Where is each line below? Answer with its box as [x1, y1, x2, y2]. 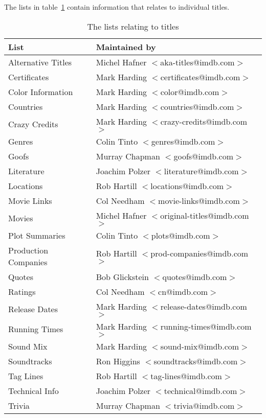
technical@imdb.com [164, 384, 237, 397]
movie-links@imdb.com [158, 194, 240, 206]
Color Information [8, 85, 73, 98]
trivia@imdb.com [173, 399, 235, 411]
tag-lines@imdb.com [150, 369, 222, 382]
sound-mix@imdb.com [160, 340, 239, 352]
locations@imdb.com [150, 179, 224, 192]
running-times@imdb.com [160, 320, 252, 332]
